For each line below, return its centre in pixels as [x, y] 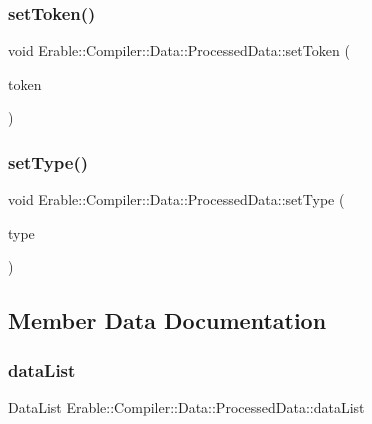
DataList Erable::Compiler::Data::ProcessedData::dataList [186, 407]
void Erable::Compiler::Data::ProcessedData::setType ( [176, 199]
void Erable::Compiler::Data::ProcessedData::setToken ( [179, 50]
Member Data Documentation [167, 320]
